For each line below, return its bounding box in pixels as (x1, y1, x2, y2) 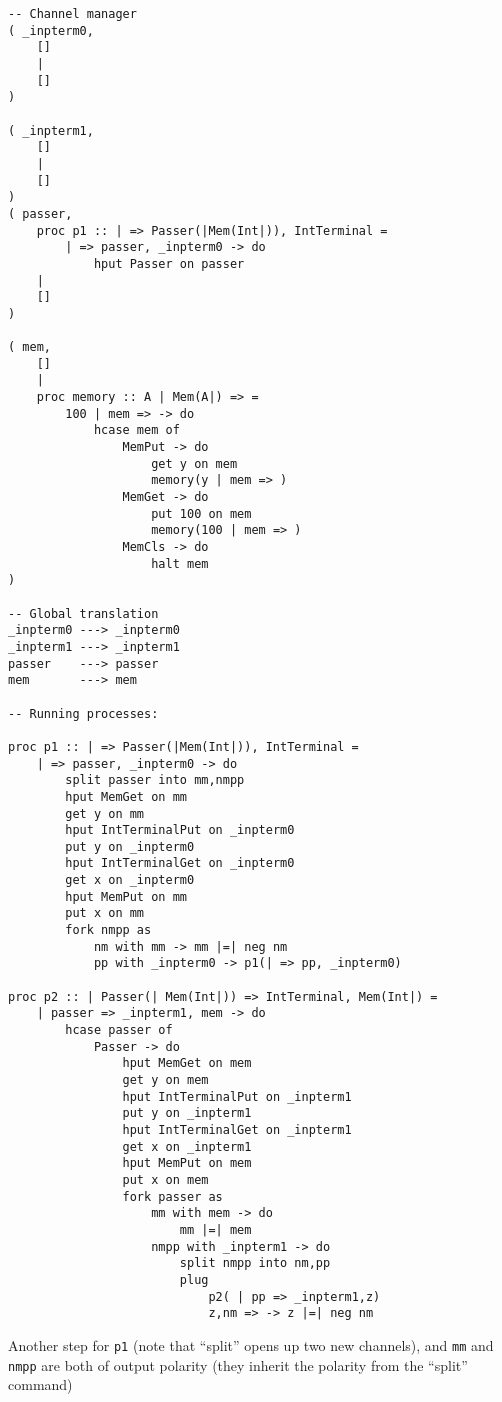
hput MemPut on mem (122, 1156, 252, 1171)
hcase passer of (65, 1023, 173, 1038)
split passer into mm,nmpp (65, 773, 245, 788)
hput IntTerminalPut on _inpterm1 (122, 1089, 352, 1104)
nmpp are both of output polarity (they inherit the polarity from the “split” (8, 1354, 468, 1375)
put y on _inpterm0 (65, 839, 195, 854)
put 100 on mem (151, 506, 252, 521)
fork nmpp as (65, 923, 152, 938)
